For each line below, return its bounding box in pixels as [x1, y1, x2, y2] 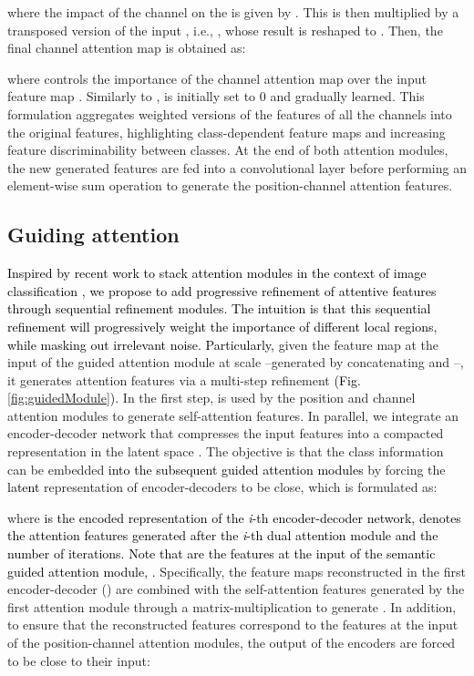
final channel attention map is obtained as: [7, 38, 246, 57]
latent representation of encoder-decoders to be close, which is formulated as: [7, 477, 438, 497]
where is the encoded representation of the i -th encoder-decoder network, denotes [7, 507, 461, 527]
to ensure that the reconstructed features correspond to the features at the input [7, 615, 459, 634]
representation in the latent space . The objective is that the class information [7, 442, 444, 461]
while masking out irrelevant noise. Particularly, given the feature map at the [7, 334, 439, 353]
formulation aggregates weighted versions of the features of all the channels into [7, 104, 452, 123]
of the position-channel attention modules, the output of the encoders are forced [7, 633, 456, 652]
